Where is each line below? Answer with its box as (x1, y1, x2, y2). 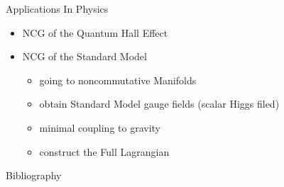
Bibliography (6, 168, 62, 183)
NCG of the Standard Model (22, 49, 147, 64)
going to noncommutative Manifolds (39, 72, 197, 87)
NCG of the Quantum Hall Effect (22, 25, 168, 40)
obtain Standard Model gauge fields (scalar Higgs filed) (39, 96, 280, 111)
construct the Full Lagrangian (39, 144, 170, 159)
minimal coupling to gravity (39, 120, 160, 135)
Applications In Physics (6, 1, 109, 16)
